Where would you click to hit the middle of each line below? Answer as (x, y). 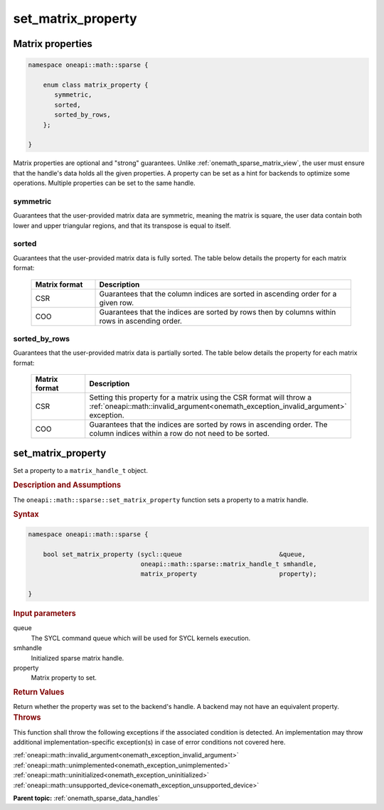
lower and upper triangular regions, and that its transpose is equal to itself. (122, 225)
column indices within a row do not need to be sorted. (180, 434)
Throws (27, 718)
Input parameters (44, 614)
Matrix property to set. (64, 678)
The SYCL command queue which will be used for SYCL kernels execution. (141, 638)
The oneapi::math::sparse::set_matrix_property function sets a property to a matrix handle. (161, 500)
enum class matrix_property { (96, 85)
